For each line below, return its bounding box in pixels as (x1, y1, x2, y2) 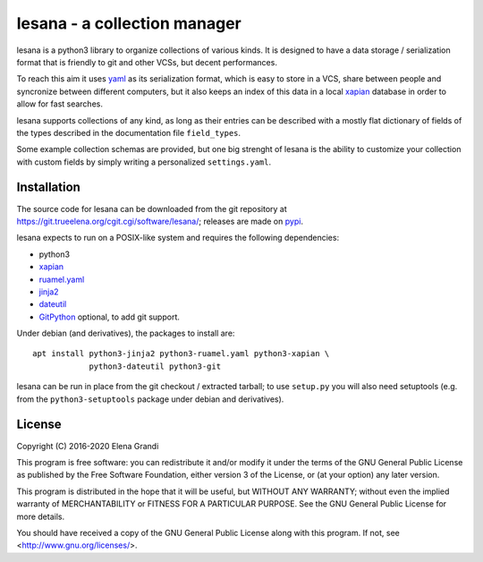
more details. (16, 511, 65, 522)
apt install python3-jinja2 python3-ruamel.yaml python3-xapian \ (32, 349, 330, 359)
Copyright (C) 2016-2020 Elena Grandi (16, 440, 159, 451)
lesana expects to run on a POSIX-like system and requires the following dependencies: (16, 233, 340, 243)
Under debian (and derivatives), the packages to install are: (16, 328, 235, 339)
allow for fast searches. (16, 98, 103, 109)
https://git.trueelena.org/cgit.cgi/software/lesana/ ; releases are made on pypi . (16, 216, 304, 226)
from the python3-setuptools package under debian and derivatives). (16, 394, 284, 404)
